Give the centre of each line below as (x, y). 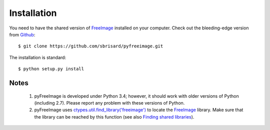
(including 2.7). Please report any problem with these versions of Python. (109, 103)
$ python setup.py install (51, 69)
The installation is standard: (38, 57)
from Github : (22, 34)
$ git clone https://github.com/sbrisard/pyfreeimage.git (91, 46)
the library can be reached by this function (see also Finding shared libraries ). (114, 117)
